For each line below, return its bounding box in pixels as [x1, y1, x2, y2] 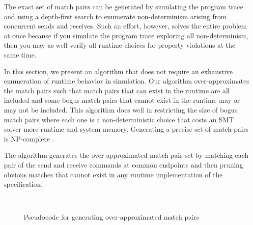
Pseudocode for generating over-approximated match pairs [24, 212, 199, 222]
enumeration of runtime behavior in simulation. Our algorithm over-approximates [4, 76, 250, 86]
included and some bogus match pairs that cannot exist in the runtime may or [4, 95, 240, 105]
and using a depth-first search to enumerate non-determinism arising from [4, 11, 226, 21]
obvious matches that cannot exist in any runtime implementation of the [4, 169, 223, 179]
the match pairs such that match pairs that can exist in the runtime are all [4, 85, 230, 95]
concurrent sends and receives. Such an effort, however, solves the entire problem [4, 21, 247, 31]
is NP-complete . [4, 133, 54, 143]
